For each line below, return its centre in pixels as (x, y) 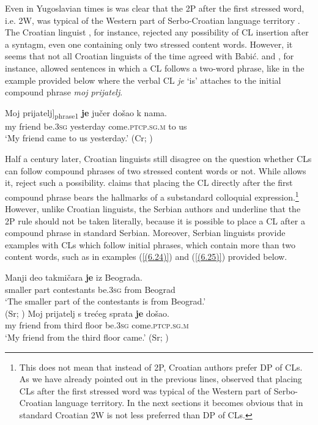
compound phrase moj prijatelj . (64, 92)
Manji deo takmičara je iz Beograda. (74, 277)
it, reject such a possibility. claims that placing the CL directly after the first (149, 183)
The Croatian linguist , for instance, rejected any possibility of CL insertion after (157, 32)
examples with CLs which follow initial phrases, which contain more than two (150, 244)
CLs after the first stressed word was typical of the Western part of (145, 390)
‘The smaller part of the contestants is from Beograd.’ (105, 301)
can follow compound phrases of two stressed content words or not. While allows (156, 170)
